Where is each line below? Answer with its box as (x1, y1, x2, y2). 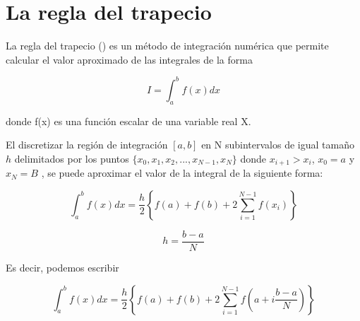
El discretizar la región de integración (6, 137, 168, 152)
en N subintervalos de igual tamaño (201, 137, 354, 152)
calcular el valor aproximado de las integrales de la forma (6, 52, 253, 66)
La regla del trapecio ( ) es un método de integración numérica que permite (6, 38, 329, 53)
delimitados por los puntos (14, 151, 129, 165)
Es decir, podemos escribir (6, 259, 119, 274)
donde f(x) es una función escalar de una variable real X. (6, 113, 251, 128)
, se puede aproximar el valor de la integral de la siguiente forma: (41, 165, 323, 180)
